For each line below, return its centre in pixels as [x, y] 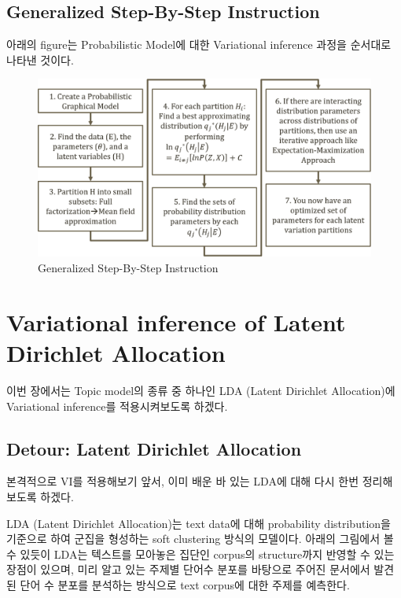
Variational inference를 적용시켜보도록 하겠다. [117, 406]
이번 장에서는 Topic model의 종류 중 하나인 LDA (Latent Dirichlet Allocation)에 [201, 390]
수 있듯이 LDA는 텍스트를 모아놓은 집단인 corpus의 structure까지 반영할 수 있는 [200, 554]
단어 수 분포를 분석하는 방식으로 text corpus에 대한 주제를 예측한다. [185, 584]
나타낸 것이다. [40, 59]
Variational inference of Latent [176, 321]
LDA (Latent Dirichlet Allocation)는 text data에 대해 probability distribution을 [199, 523]
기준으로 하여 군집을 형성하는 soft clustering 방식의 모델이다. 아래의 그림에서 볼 [200, 539]
